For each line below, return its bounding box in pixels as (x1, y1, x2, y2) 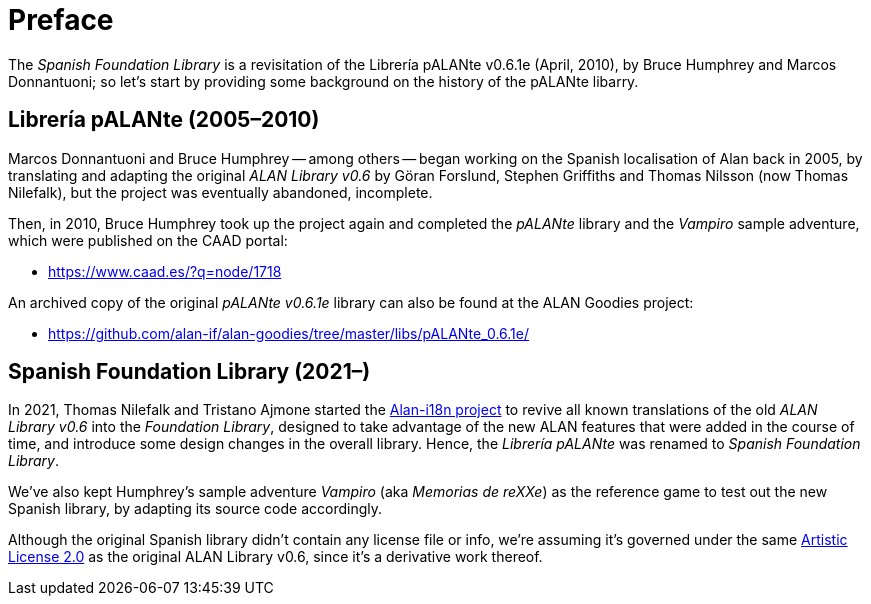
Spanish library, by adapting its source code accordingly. (8, 500, 383, 518)
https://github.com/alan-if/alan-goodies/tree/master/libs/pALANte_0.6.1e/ (48, 324, 530, 342)
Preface (8, 3, 114, 37)
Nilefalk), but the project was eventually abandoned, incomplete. (8, 183, 433, 201)
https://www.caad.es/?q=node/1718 (48, 262, 282, 280)
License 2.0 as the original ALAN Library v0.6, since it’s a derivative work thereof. (8, 548, 543, 566)
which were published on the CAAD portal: (8, 231, 288, 249)
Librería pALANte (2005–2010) (8, 107, 320, 133)
